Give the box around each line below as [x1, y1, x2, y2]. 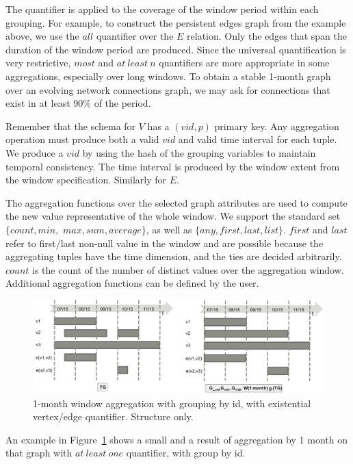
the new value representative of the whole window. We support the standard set [5, 209, 341, 223]
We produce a [5, 145, 64, 159]
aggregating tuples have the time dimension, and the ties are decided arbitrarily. [5, 249, 342, 263]
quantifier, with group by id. [126, 446, 246, 460]
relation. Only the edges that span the [187, 29, 347, 43]
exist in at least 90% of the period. [5, 96, 151, 110]
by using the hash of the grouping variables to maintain [82, 145, 316, 159]
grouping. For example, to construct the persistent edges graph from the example [5, 15, 346, 29]
